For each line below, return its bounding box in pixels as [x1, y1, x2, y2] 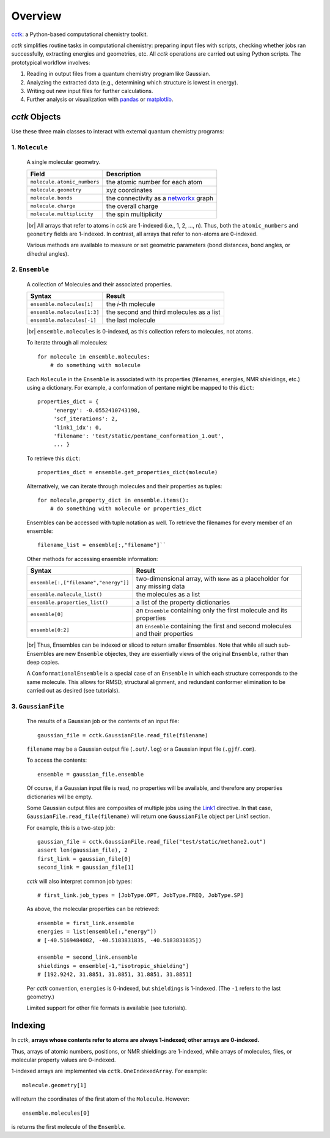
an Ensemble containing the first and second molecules [136, 622, 291, 630]
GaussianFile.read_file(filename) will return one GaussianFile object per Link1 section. [26, 813, 270, 820]
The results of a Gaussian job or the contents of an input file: [26, 718, 180, 725]
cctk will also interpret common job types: [26, 877, 133, 885]
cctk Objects [11, 112, 61, 122]
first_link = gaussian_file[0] [37, 855, 131, 862]
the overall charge [106, 202, 158, 210]
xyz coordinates [106, 185, 153, 194]
